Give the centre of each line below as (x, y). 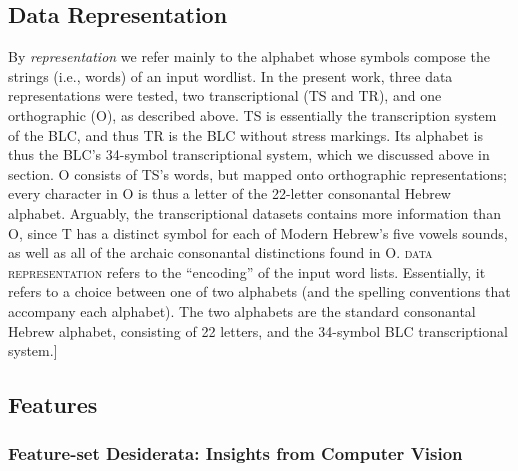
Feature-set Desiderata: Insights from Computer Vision (235, 453)
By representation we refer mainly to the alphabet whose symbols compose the (249, 56)
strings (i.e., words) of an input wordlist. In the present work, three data (230, 75)
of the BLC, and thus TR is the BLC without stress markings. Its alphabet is (245, 134)
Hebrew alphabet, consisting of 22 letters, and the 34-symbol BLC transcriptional (258, 330)
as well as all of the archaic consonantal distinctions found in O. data (220, 252)
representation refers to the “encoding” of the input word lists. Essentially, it (247, 271)
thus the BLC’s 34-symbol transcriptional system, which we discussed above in (249, 154)
